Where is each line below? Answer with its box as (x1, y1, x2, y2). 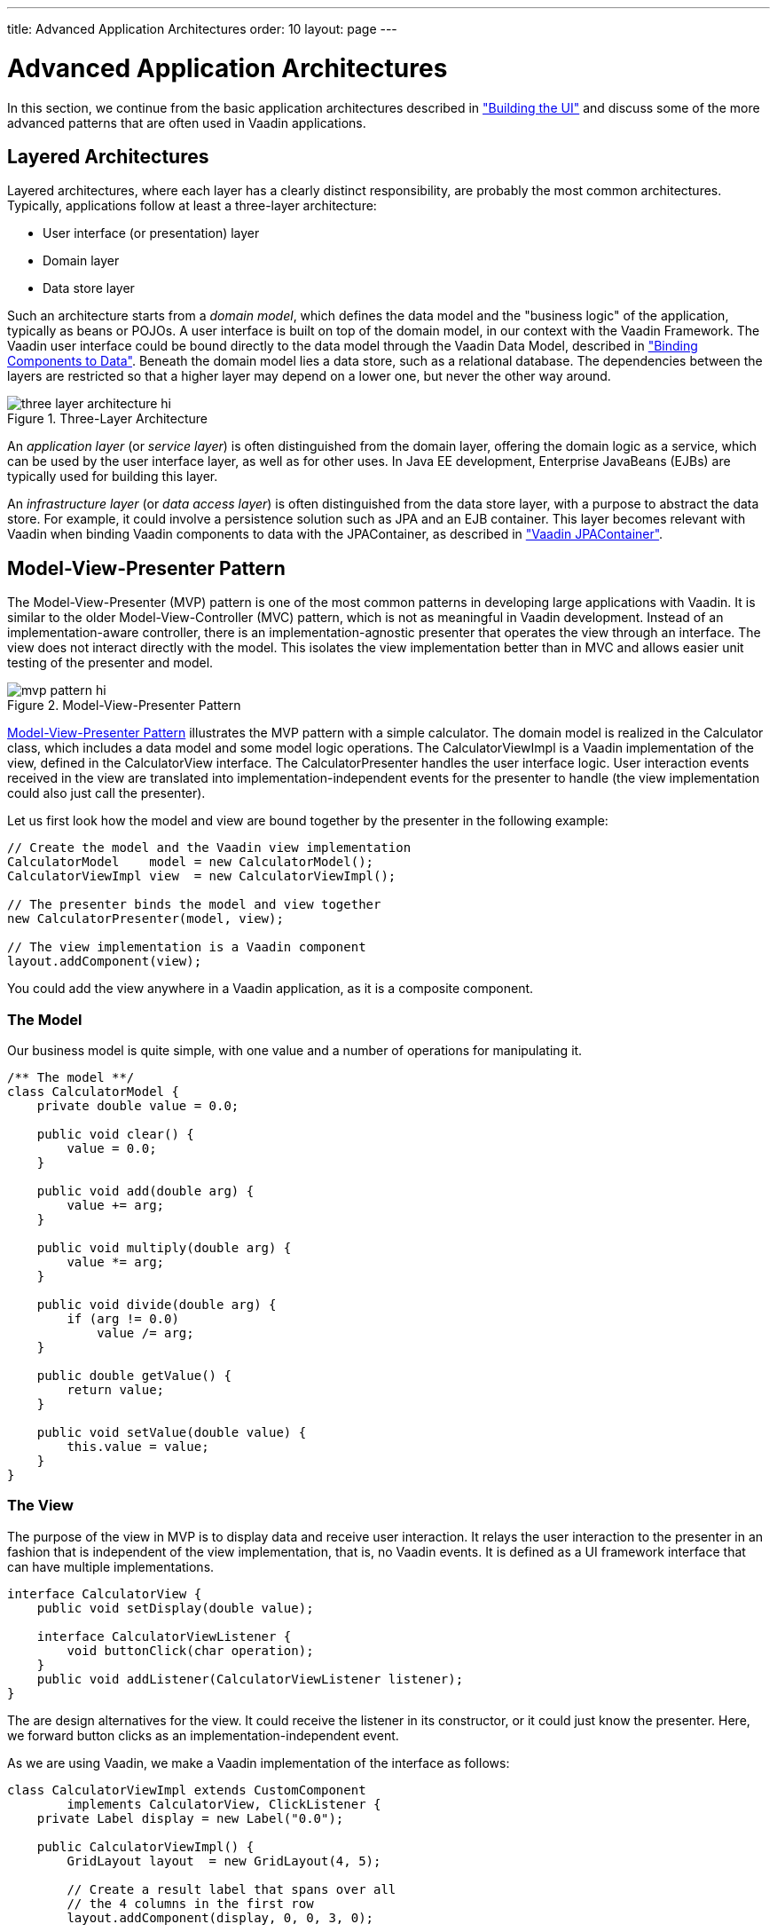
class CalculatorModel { (7, 1084, 179, 1099)
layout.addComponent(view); (7, 954, 202, 969)
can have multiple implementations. (7, 1558, 215, 1574)
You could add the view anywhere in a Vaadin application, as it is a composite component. (7, 981, 534, 997)
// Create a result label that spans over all (67, 1881, 396, 1897)
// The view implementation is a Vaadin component (7, 940, 366, 955)
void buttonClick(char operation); (67, 1643, 314, 1658)
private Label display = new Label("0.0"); (36, 1810, 344, 1826)
